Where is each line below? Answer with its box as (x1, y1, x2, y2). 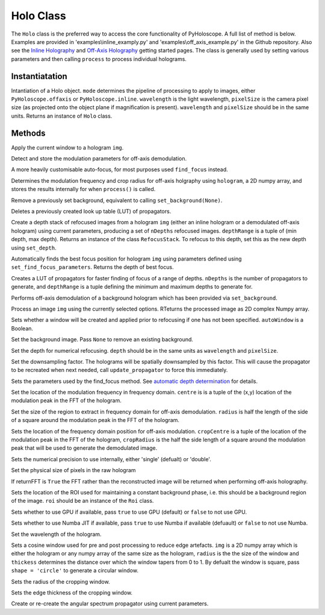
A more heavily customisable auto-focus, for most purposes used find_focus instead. (11, 166, 228, 173)
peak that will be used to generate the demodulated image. (11, 444, 158, 452)
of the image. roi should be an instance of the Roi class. (11, 497, 154, 505)
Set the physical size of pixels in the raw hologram (11, 467, 136, 474)
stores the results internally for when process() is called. (11, 186, 156, 193)
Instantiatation (11, 71, 67, 81)
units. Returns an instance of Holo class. (11, 112, 113, 119)
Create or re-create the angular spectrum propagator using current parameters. (11, 600, 209, 607)
